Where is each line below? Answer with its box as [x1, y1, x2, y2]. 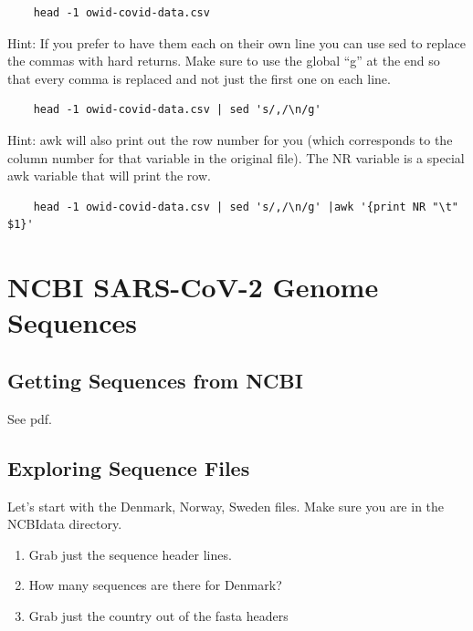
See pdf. [7, 409, 53, 428]
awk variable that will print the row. [7, 166, 211, 185]
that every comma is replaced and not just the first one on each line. [7, 68, 391, 88]
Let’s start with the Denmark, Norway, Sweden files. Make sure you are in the [7, 496, 445, 515]
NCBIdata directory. [7, 514, 122, 533]
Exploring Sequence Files [7, 453, 250, 481]
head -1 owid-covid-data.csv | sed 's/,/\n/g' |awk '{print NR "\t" [33, 200, 458, 213]
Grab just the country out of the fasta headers [28, 605, 289, 625]
